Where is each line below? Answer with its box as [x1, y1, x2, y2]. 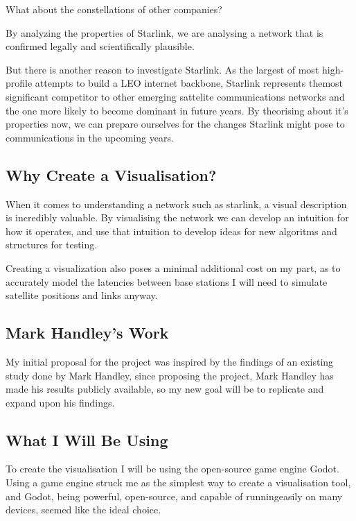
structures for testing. [6, 237, 98, 252]
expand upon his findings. [6, 395, 115, 409]
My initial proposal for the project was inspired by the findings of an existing [6, 354, 334, 368]
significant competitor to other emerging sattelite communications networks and [6, 89, 345, 103]
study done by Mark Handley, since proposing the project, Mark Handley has [6, 368, 334, 382]
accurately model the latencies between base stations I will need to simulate [6, 274, 328, 289]
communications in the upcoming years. [6, 130, 174, 144]
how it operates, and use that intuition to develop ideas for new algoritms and [6, 223, 337, 238]
